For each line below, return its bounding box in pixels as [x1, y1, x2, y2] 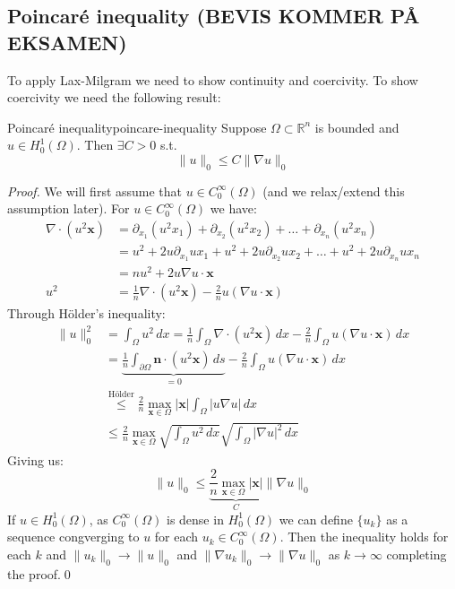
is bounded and [314, 117, 399, 136]
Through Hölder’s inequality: [7, 304, 166, 323]
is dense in [166, 509, 224, 528]
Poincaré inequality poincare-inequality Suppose [7, 117, 267, 136]
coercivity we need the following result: [7, 88, 221, 107]
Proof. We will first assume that [7, 181, 183, 200]
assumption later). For [7, 199, 130, 218]
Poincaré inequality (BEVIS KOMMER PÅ [7, 2, 420, 30]
